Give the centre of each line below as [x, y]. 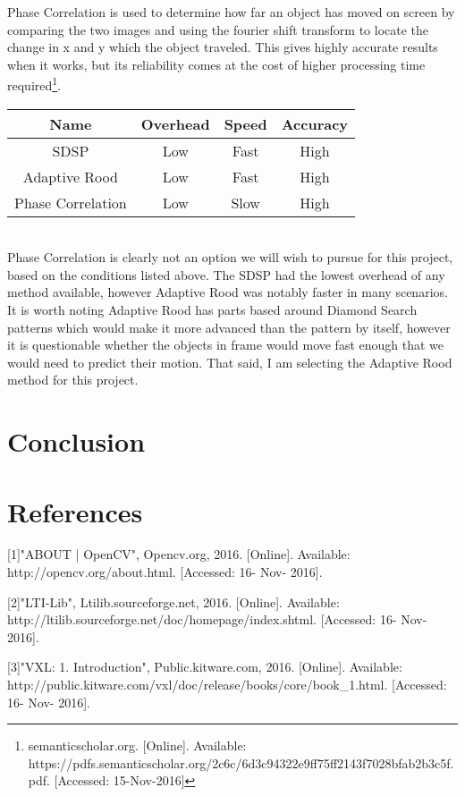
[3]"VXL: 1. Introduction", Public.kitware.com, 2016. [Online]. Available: [205, 667]
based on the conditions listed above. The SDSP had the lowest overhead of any [226, 274]
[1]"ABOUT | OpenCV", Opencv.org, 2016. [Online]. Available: [179, 554]
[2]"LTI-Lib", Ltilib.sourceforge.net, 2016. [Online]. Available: [173, 601]
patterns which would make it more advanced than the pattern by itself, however [229, 327]
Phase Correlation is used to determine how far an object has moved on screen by [231, 12]
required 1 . [34, 84]
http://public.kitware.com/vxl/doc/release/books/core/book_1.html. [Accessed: [227, 685]
